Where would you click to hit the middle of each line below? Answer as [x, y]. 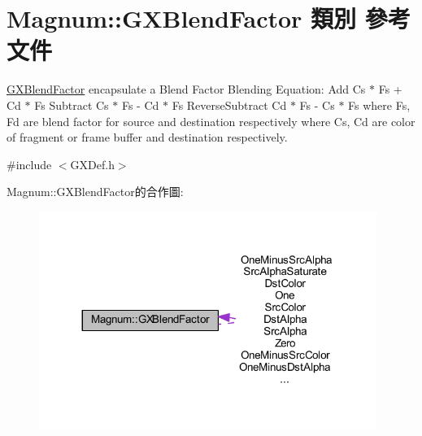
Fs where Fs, [379, 105]
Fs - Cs [317, 105]
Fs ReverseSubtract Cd [229, 105]
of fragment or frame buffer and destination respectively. [147, 137]
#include [29, 164]
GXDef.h [92, 164]
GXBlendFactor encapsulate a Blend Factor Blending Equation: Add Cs [186, 89]
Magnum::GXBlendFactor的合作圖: [95, 192]
